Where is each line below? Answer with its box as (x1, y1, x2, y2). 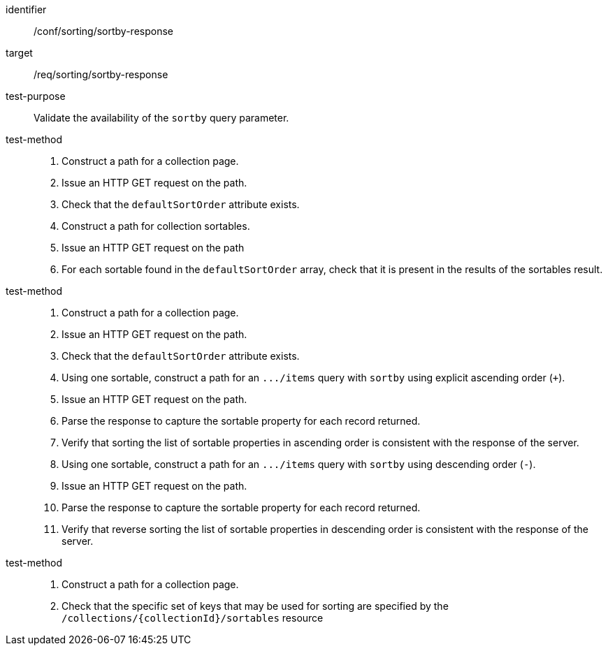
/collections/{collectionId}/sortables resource (61, 612, 324, 624)
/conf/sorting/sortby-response (34, 25, 173, 37)
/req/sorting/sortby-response (34, 68, 168, 80)
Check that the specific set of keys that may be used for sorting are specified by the (61, 600, 449, 612)
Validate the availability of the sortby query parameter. (34, 112, 289, 124)
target (6, 47, 33, 59)
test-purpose (6, 90, 66, 102)
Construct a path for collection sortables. (61, 220, 250, 232)
